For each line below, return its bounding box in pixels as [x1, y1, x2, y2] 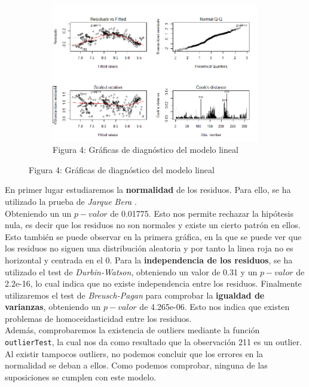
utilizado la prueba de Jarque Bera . [5, 195, 137, 207]
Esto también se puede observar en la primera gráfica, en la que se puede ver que [5, 230, 302, 242]
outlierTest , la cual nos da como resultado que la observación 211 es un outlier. [5, 336, 302, 348]
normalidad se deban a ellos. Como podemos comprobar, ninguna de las [5, 359, 268, 371]
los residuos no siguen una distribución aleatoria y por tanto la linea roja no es [5, 242, 293, 254]
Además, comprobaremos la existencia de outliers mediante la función [5, 324, 260, 336]
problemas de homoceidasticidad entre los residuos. [5, 312, 192, 324]
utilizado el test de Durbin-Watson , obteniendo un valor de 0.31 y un [5, 265, 258, 278]
